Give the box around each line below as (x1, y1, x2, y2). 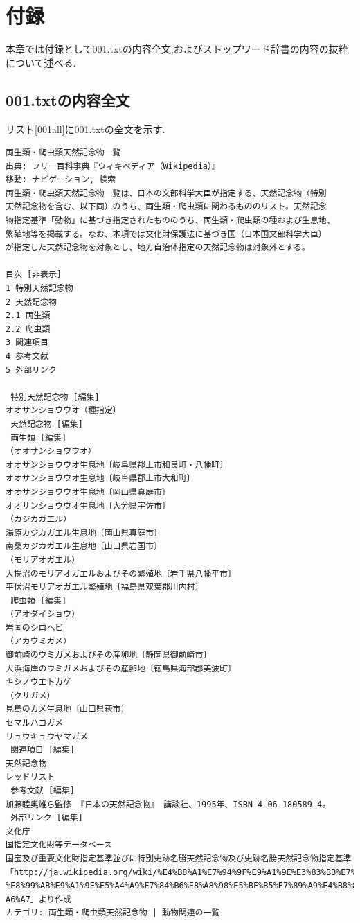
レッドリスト (6, 772, 55, 782)
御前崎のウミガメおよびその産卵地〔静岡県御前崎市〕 (6, 650, 212, 660)
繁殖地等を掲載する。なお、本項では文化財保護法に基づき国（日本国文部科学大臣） (6, 229, 327, 239)
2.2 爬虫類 (6, 324, 51, 334)
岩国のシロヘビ (6, 622, 64, 633)
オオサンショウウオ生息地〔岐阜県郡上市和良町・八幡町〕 (6, 459, 228, 470)
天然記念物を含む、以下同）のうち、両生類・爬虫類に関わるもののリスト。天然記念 (6, 202, 327, 212)
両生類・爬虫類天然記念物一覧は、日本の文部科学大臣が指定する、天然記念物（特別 (6, 188, 327, 198)
